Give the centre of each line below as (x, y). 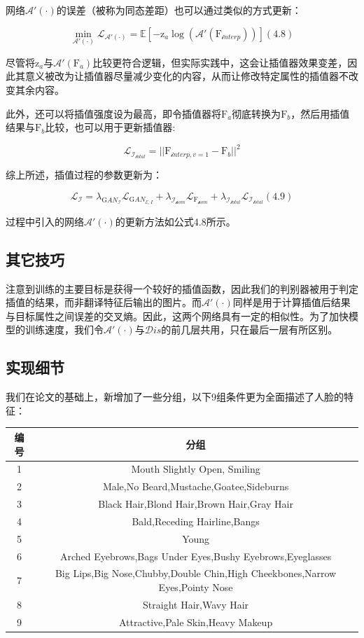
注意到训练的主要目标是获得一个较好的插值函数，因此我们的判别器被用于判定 (182, 288)
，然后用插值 (320, 113)
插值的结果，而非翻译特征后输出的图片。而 (104, 302)
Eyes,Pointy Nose (196, 587)
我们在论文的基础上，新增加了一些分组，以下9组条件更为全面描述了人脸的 (175, 397)
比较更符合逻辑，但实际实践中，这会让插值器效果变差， (220, 62)
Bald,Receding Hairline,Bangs (196, 521)
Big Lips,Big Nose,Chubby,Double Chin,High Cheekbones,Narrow (196, 573)
